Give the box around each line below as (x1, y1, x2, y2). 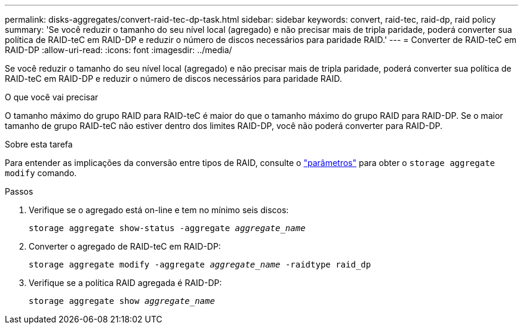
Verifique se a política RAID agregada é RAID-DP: (29, 278, 222, 288)
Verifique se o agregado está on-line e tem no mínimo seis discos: (29, 205, 289, 215)
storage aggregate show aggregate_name (29, 296, 215, 306)
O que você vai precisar (5, 92, 99, 102)
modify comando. (5, 168, 77, 178)
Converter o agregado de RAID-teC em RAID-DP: (29, 241, 221, 251)
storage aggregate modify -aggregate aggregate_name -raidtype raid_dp (29, 260, 371, 269)
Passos (5, 186, 33, 196)
